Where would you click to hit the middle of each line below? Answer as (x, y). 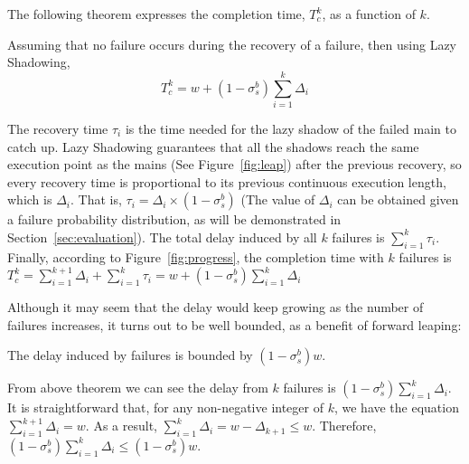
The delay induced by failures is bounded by (130, 355)
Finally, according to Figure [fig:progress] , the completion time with (196, 256)
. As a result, (121, 426)
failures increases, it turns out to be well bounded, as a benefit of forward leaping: (234, 324)
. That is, (96, 199)
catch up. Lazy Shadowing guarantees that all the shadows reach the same (213, 146)
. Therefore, (344, 426)
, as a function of (369, 14)
